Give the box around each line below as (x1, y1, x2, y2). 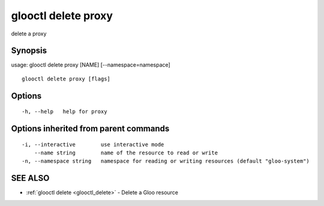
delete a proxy (11, 30, 47, 37)
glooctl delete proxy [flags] (22, 75, 111, 82)
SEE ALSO (11, 173, 50, 183)
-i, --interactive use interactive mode (22, 141, 164, 148)
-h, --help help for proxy (22, 108, 107, 115)
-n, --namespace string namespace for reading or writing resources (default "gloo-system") (22, 158, 310, 165)
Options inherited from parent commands (11, 124, 170, 134)
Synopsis (11, 46, 47, 56)
